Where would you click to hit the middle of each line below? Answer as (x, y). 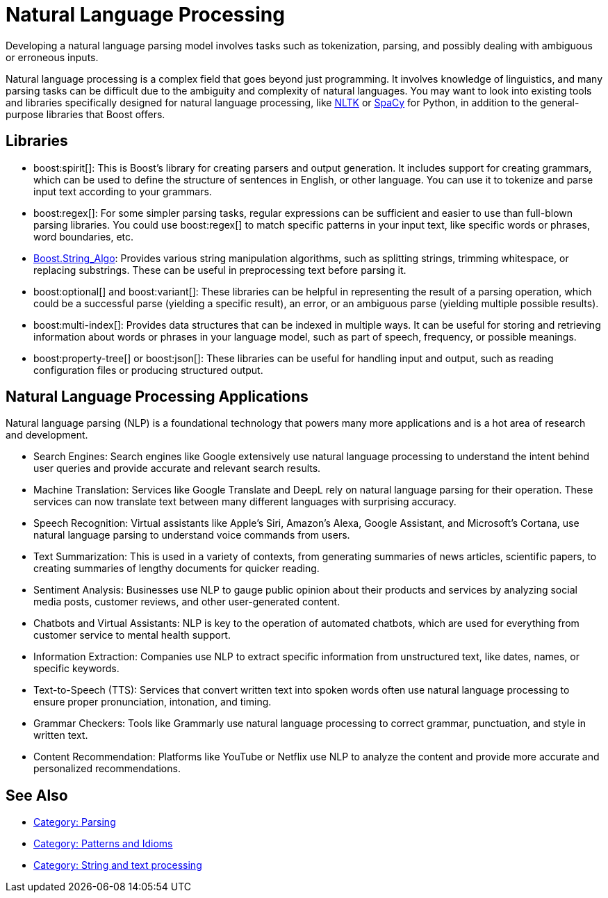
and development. (47, 435)
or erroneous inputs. (52, 57)
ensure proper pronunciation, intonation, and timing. (153, 702)
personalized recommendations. (107, 769)
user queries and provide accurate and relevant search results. (177, 468)
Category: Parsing (75, 822)
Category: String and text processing (118, 865)
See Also (37, 795)
